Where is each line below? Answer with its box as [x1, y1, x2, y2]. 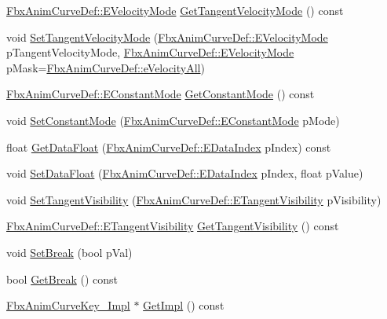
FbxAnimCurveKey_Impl [6, 297, 130, 313]
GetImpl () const [143, 297, 225, 313]
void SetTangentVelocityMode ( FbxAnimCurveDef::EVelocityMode [6, 28, 328, 45]
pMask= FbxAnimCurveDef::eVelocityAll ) [6, 59, 205, 75]
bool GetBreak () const [6, 270, 118, 287]
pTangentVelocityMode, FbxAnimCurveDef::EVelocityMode [6, 44, 294, 60]
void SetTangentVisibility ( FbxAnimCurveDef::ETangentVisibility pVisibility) [6, 191, 382, 207]
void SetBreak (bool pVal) [6, 244, 133, 260]
